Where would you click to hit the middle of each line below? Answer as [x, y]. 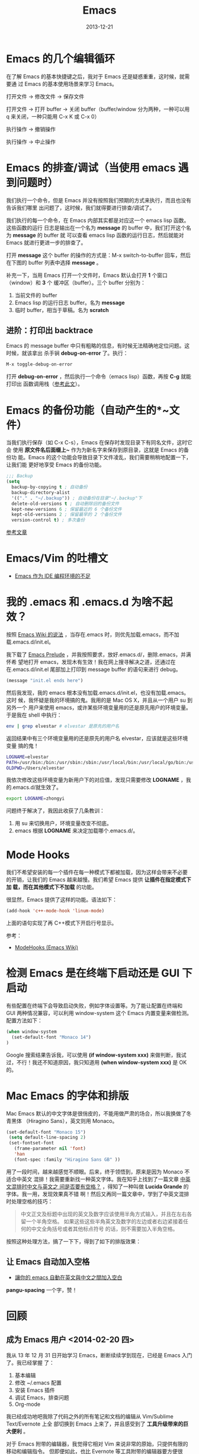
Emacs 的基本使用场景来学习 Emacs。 [71, 84]
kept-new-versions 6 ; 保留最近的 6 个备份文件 [67, 509]
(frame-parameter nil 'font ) [50, 1148]
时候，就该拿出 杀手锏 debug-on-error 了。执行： [67, 353]
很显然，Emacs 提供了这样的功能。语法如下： [62, 900]
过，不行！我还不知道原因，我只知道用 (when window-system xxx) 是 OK [97, 1062]
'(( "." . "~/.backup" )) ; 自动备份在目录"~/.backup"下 [77, 498]
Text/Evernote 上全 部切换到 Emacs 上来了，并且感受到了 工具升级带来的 [95, 1424]
